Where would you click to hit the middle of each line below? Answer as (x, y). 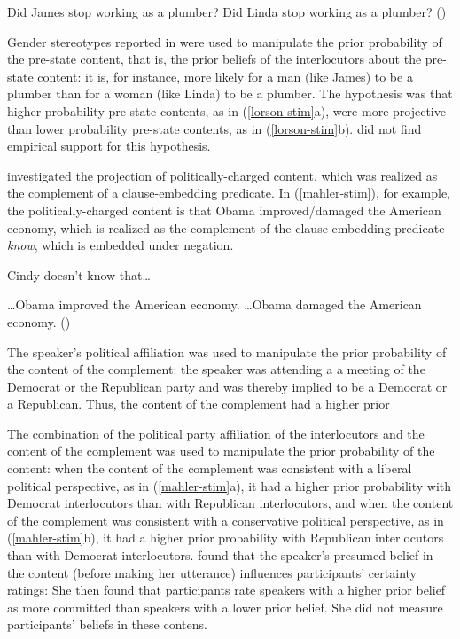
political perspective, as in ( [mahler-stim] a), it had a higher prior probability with (230, 485)
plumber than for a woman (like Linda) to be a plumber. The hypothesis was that (230, 94)
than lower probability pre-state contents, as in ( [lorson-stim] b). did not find (214, 128)
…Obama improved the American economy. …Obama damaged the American (214, 304)
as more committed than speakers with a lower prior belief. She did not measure (225, 607)
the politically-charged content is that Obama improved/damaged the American (224, 210)
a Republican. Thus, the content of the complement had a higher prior (199, 404)
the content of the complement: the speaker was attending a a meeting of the (216, 369)
